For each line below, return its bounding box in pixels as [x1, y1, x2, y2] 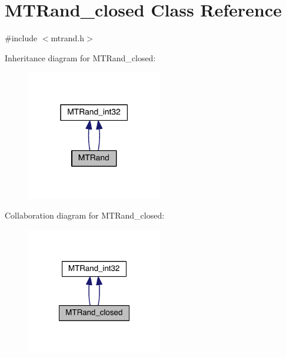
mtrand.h [51, 32, 85, 44]
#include [5, 32, 38, 44]
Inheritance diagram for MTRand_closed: [5, 51, 156, 64]
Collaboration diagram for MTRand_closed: [5, 209, 165, 222]
